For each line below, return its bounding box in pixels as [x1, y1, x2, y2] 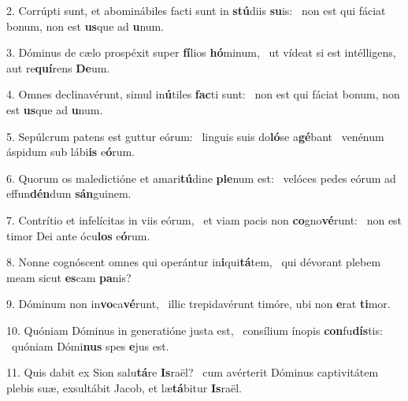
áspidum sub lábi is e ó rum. [6, 143, 135, 160]
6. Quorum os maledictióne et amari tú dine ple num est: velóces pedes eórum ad [6, 169, 396, 186]
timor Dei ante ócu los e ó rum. [6, 227, 150, 243]
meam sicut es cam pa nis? [6, 269, 132, 285]
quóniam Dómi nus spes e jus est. [11, 337, 169, 354]
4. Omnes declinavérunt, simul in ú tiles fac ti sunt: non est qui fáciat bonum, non [6, 86, 400, 102]
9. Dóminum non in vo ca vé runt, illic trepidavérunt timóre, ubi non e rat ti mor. [6, 295, 391, 312]
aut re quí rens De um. [6, 59, 110, 76]
